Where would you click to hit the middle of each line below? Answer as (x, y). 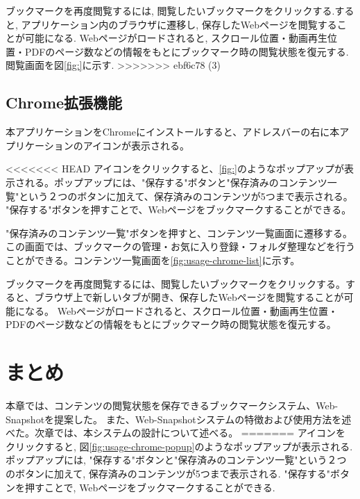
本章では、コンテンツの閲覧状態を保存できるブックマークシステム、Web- (172, 406)
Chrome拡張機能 (64, 103)
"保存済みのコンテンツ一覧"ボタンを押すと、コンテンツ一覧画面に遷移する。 (179, 232)
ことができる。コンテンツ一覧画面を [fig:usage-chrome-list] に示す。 (153, 260)
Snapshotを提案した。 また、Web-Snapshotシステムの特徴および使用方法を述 (179, 419)
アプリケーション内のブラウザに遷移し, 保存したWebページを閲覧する (179, 24)
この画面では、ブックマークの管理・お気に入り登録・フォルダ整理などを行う (180, 246)
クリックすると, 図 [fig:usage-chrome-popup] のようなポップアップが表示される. (179, 446)
